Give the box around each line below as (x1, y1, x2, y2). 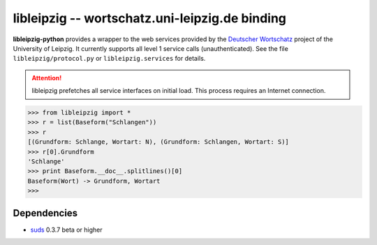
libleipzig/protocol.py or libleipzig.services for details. (13, 54, 206, 63)
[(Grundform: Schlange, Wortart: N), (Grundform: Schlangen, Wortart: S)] (27, 138, 290, 146)
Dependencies (13, 207, 78, 219)
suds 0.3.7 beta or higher (30, 225, 103, 234)
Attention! (31, 73, 62, 82)
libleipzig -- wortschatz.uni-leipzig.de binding (13, 10, 286, 26)
